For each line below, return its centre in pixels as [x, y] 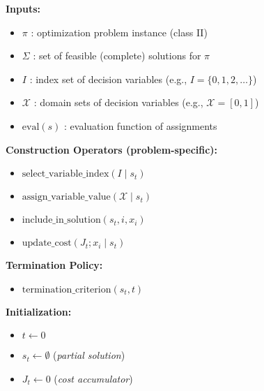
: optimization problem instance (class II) [119, 32]
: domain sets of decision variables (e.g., [118, 102]
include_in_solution [61, 220]
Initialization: [39, 311]
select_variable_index [65, 174]
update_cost [47, 243]
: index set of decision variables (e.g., [108, 79]
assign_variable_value [66, 197]
